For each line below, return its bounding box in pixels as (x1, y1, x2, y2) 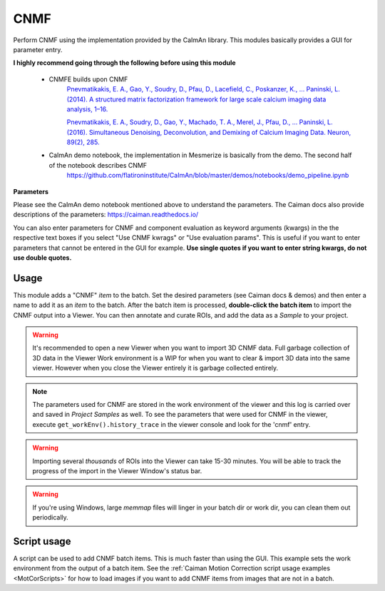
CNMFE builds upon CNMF (48, 75, 128, 84)
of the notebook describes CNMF (48, 161, 148, 169)
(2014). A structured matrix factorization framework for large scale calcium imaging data (66, 95, 327, 103)
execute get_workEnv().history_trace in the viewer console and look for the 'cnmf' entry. (32, 420, 311, 428)
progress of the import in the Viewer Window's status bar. (32, 466, 202, 475)
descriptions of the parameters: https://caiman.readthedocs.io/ (13, 211, 199, 219)
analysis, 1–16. (66, 104, 108, 113)
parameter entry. (13, 45, 63, 54)
